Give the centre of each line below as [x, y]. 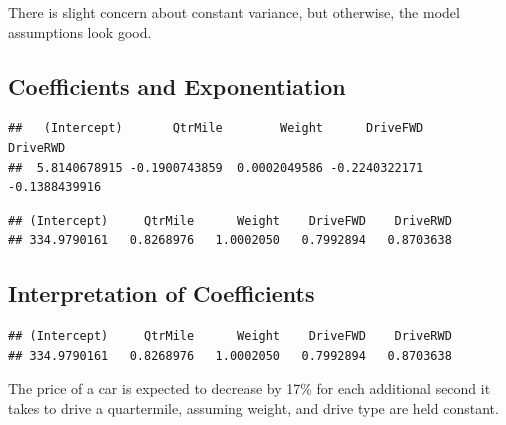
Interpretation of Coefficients [161, 293]
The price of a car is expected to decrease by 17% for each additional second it [249, 388]
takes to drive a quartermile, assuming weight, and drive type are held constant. [253, 407]
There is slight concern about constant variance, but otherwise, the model [234, 12]
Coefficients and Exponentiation [177, 85]
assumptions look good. [80, 31]
